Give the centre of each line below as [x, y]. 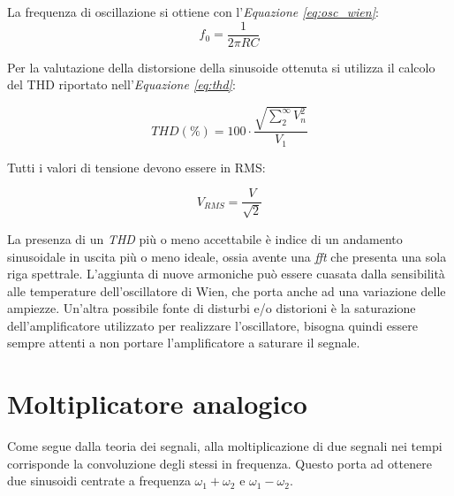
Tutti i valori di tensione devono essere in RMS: [136, 167]
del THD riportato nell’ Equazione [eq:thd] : [121, 84]
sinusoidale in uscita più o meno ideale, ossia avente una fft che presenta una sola [227, 256]
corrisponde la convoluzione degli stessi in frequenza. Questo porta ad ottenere [219, 463]
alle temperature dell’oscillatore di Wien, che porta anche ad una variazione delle [227, 290]
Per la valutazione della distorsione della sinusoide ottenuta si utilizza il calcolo [221, 67]
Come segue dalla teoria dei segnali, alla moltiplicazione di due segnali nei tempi [225, 446]
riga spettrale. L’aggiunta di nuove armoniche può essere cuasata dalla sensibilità [226, 274]
